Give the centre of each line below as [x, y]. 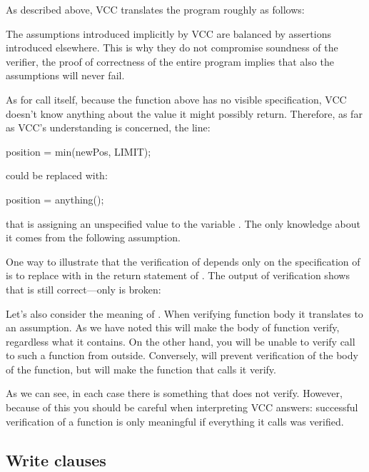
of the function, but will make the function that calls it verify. [141, 369]
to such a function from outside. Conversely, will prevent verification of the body [182, 355]
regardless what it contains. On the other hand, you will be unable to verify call [181, 341]
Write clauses [56, 460]
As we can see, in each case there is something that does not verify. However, [174, 393]
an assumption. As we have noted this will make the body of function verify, [173, 327]
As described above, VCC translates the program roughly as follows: [155, 9]
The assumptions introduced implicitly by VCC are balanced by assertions [168, 33]
